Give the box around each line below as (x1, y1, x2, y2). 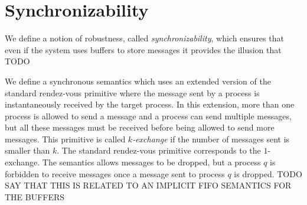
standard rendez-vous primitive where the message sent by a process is (5, 86, 260, 99)
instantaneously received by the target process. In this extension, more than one (5, 98, 295, 110)
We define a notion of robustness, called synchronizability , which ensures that (5, 32, 284, 44)
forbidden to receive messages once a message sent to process (5, 167, 225, 180)
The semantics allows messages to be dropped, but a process (42, 156, 261, 168)
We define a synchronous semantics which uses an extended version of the (5, 74, 271, 87)
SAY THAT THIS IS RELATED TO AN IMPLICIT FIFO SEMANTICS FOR (5, 179, 292, 191)
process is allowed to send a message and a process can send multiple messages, (5, 109, 292, 122)
